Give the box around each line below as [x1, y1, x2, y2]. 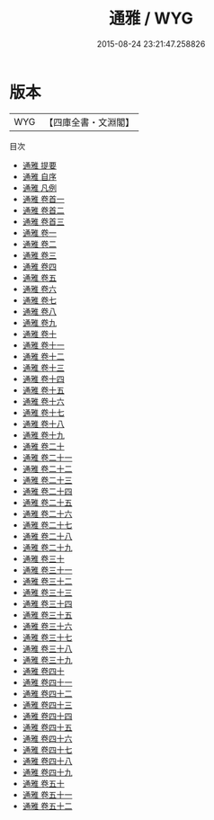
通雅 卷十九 [22, 429, 65, 441]
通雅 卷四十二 [22, 688, 73, 699]
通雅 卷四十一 [22, 676, 73, 688]
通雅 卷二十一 [22, 451, 73, 463]
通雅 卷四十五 [22, 721, 73, 733]
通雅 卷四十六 [22, 733, 73, 744]
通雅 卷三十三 [22, 586, 73, 598]
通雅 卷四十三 [22, 699, 73, 710]
